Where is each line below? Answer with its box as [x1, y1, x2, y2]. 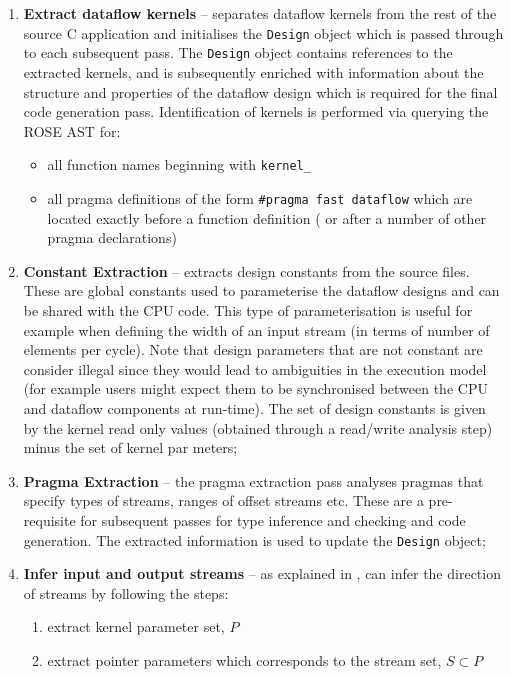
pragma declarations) [47, 227, 177, 248]
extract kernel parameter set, [47, 616, 225, 637]
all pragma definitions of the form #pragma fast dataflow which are [47, 187, 473, 208]
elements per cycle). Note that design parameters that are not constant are [23, 339, 483, 360]
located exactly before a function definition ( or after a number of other [47, 207, 487, 228]
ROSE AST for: [23, 120, 121, 141]
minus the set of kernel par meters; [23, 437, 238, 458]
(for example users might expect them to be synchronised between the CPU [23, 378, 488, 399]
